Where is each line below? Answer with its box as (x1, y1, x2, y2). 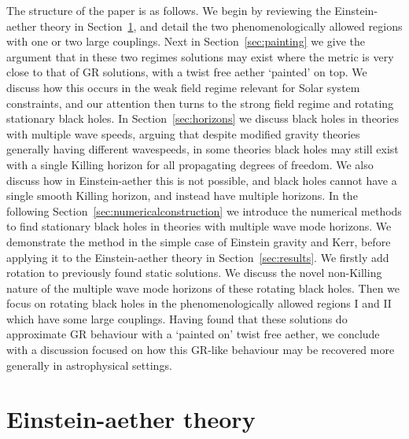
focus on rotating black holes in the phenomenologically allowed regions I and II (6, 295, 392, 312)
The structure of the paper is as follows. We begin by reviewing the (6, 2, 331, 18)
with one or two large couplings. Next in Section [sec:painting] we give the (6, 33, 366, 50)
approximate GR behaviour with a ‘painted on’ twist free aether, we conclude (6, 326, 380, 342)
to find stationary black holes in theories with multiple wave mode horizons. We (6, 218, 392, 234)
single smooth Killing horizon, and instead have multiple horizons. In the (6, 187, 358, 204)
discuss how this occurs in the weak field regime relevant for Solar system (6, 79, 360, 95)
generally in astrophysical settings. (6, 356, 172, 373)
